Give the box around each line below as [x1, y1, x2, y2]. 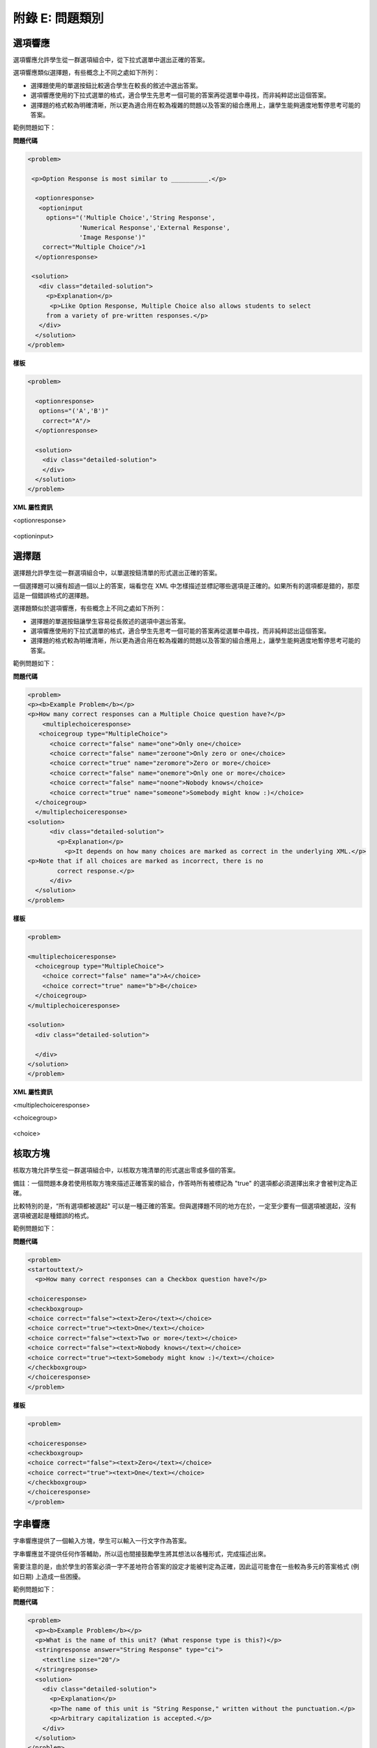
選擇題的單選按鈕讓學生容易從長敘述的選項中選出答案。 [30, 617, 190, 625]
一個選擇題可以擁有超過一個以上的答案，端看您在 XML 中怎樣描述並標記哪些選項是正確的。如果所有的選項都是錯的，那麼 [13, 581, 360, 590]
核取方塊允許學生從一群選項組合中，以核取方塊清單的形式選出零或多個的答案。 [13, 1166, 239, 1175]
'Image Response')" [79, 233, 146, 241]
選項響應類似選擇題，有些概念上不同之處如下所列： [13, 69, 160, 77]
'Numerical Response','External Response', [79, 224, 230, 231]
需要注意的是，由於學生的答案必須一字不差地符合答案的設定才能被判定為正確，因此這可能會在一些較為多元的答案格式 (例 [13, 1563, 360, 1571]
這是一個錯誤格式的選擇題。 [13, 591, 93, 599]
